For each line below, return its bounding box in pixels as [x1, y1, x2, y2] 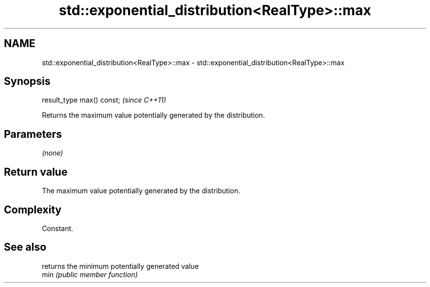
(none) [42, 149, 63, 157]
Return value [4, 165, 68, 178]
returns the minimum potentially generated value [42, 261, 199, 270]
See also [4, 241, 47, 254]
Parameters [4, 128, 62, 140]
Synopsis [4, 75, 51, 88]
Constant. [42, 224, 74, 233]
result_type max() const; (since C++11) [42, 96, 166, 104]
